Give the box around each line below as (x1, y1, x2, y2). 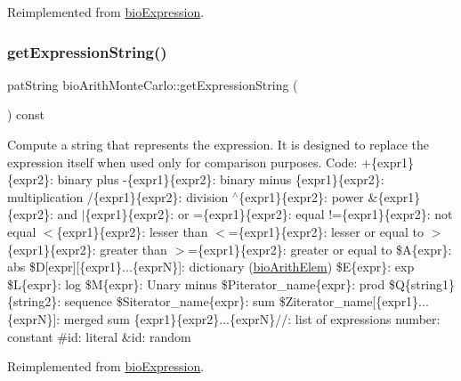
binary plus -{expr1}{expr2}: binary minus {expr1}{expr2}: (57, 170, 384, 189)
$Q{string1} (388, 274, 455, 293)
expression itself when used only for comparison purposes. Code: (7, 152, 358, 171)
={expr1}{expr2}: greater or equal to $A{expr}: (188, 239, 452, 258)
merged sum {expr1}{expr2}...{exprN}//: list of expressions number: (63, 309, 441, 328)
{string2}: (7, 292, 61, 311)
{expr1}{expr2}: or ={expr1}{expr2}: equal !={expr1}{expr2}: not (85, 205, 453, 223)
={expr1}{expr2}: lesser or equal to (228, 222, 425, 240)
